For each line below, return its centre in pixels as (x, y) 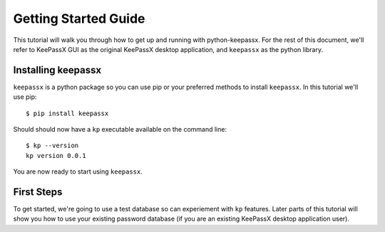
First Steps (38, 192)
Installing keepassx (57, 70)
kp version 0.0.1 (56, 155)
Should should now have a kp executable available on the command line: (120, 130)
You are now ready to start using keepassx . (78, 172)
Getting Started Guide (79, 19)
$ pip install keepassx (67, 113)
